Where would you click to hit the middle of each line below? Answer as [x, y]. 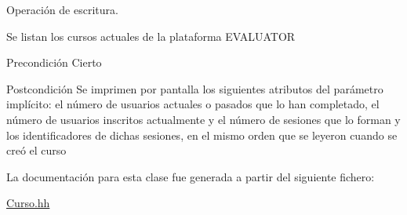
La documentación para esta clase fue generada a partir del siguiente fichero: [191, 176]
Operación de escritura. [62, 9]
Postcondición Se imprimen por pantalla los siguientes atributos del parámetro [195, 88]
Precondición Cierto [54, 62]
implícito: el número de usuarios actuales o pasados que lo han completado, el [193, 104]
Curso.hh [28, 203]
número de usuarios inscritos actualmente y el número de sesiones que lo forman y [203, 119]
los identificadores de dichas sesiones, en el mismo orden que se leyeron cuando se [202, 135]
